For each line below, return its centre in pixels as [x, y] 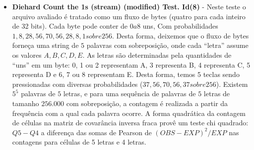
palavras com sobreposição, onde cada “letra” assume [167, 45]
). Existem [232, 84]
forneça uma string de [45, 45]
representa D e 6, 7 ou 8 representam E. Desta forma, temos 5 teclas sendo [126, 74]
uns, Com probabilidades [180, 26]
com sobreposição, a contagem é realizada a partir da [147, 103]
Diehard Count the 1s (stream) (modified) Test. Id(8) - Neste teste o [129, 6]
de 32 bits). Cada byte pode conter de [70, 26]
